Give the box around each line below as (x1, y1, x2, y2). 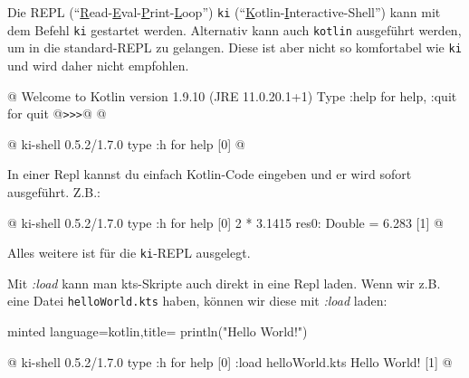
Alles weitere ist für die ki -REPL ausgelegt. (7, 243, 251, 262)
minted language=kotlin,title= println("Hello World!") (7, 322, 308, 341)
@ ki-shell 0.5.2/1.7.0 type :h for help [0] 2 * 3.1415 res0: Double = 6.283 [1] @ (7, 213, 444, 232)
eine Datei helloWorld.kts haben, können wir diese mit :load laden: (7, 291, 388, 310)
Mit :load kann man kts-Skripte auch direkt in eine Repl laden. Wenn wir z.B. (7, 273, 441, 292)
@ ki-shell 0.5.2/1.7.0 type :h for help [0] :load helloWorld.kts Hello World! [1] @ (7, 352, 453, 371)
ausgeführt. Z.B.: (7, 183, 100, 201)
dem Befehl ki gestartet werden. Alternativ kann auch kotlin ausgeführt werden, (7, 20, 462, 39)
